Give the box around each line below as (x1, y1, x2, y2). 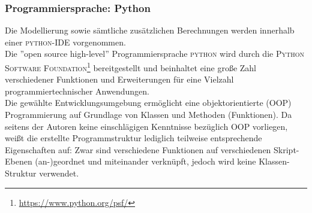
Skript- (274, 143, 299, 156)
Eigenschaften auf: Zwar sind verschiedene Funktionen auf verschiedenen (5, 143, 271, 156)
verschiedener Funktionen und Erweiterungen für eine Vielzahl (5, 73, 234, 86)
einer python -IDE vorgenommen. (5, 35, 126, 48)
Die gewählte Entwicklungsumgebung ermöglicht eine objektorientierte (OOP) (5, 96, 292, 109)
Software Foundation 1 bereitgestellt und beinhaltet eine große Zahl (5, 60, 257, 74)
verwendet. (39, 167, 79, 179)
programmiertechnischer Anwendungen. (5, 84, 149, 97)
